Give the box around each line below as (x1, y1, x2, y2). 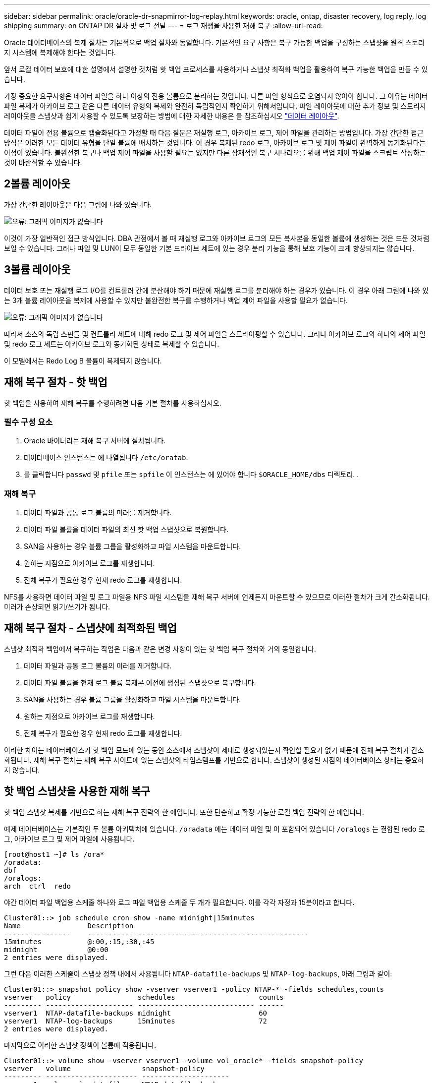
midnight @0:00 (4, 945, 108, 954)
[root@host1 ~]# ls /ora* (4, 850, 105, 858)
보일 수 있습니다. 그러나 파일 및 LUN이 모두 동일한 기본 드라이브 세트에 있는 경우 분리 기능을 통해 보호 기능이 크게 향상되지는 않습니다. (4, 243, 415, 252)
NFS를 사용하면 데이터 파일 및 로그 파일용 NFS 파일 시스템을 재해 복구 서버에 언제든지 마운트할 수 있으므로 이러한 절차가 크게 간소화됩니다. (4, 593, 430, 602)
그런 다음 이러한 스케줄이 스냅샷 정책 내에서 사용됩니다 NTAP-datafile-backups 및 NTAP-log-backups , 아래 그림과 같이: (4, 969, 392, 978)
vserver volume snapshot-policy (4, 1064, 205, 1073)
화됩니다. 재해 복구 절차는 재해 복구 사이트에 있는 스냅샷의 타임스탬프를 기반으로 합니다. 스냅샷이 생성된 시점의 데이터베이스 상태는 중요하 (4, 755, 424, 764)
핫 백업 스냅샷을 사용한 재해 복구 (4, 785, 151, 798)
